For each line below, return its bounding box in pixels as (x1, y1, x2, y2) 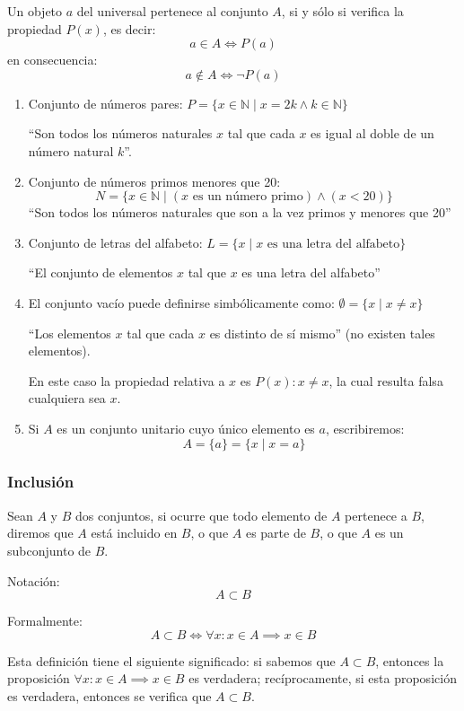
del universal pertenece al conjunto (76, 2, 268, 20)
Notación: (7, 571, 60, 590)
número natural (28, 141, 114, 160)
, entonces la (375, 651, 444, 670)
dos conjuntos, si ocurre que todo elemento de (74, 505, 328, 524)
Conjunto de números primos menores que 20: (28, 171, 281, 190)
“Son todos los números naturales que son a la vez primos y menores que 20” (28, 203, 451, 222)
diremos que (7, 523, 74, 542)
